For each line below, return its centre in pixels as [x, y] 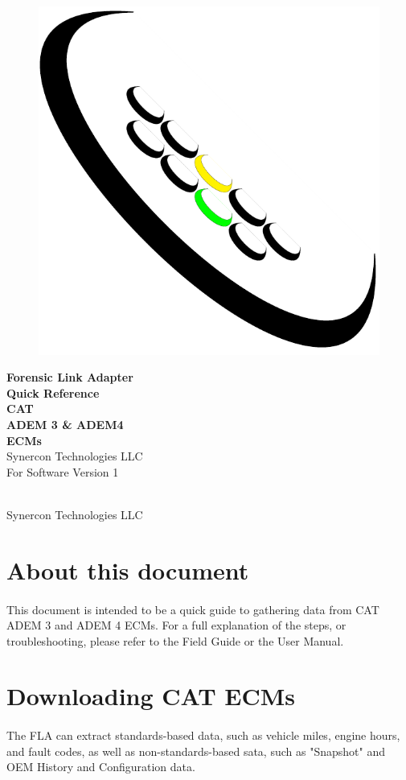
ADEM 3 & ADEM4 [65, 424]
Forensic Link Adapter [70, 377]
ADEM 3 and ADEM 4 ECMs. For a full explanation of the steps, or [176, 625]
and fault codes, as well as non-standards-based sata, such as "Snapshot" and [196, 751]
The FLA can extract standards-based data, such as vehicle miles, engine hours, [203, 735]
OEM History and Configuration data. [101, 767]
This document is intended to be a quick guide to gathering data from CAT [193, 609]
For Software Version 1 [63, 471]
